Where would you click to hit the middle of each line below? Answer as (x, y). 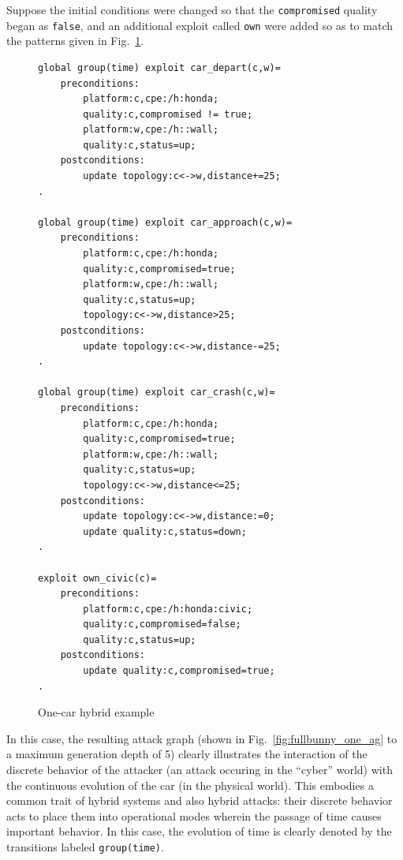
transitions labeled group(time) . (85, 847)
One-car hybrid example (96, 712)
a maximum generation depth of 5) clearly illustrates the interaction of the (187, 754)
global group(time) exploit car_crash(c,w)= (157, 393)
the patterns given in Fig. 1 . (75, 41)
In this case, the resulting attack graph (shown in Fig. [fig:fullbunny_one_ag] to (202, 738)
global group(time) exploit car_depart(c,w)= (159, 67)
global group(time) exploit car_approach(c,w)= (165, 222)
